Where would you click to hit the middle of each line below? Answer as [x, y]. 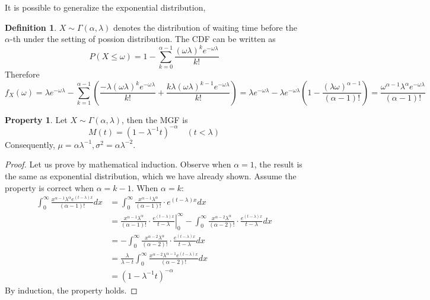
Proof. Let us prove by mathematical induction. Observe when [118, 164]
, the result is [278, 164]
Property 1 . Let [36, 119]
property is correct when [49, 187]
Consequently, [30, 144]
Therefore [22, 74]
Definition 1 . [31, 27]
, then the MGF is [155, 119]
